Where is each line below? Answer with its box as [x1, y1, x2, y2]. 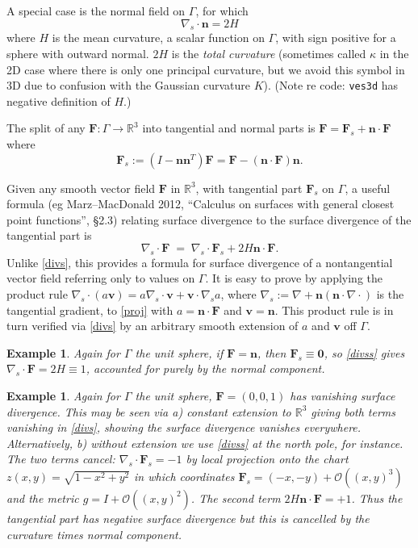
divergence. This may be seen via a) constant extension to [6, 403, 291, 420]
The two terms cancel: [6, 450, 115, 467]
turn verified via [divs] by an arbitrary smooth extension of [6, 317, 299, 334]
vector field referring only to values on [6, 270, 195, 287]
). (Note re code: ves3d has [263, 77, 399, 94]
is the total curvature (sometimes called [171, 44, 366, 61]
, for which [195, 2, 249, 19]
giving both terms [311, 403, 396, 420]
